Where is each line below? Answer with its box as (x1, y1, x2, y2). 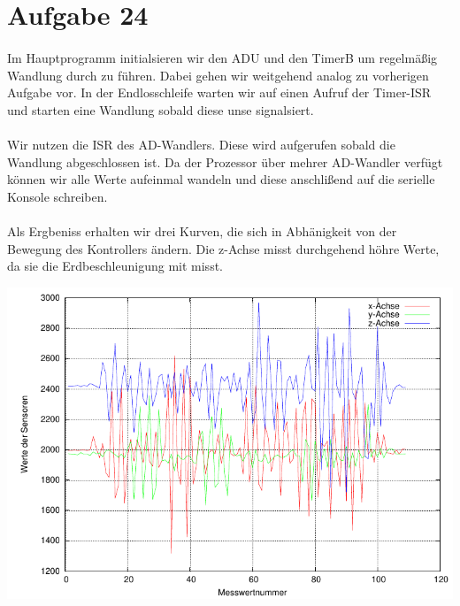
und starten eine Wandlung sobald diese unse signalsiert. (7, 100, 314, 119)
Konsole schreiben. (7, 187, 108, 205)
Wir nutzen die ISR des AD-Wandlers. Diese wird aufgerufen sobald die (7, 134, 395, 153)
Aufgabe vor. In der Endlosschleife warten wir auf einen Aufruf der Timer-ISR (7, 83, 432, 102)
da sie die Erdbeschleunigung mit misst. (7, 257, 223, 275)
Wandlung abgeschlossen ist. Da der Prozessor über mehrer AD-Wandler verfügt (7, 152, 443, 171)
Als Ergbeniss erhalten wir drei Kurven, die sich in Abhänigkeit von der (7, 221, 397, 240)
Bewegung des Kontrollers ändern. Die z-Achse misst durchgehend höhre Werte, (7, 239, 440, 257)
